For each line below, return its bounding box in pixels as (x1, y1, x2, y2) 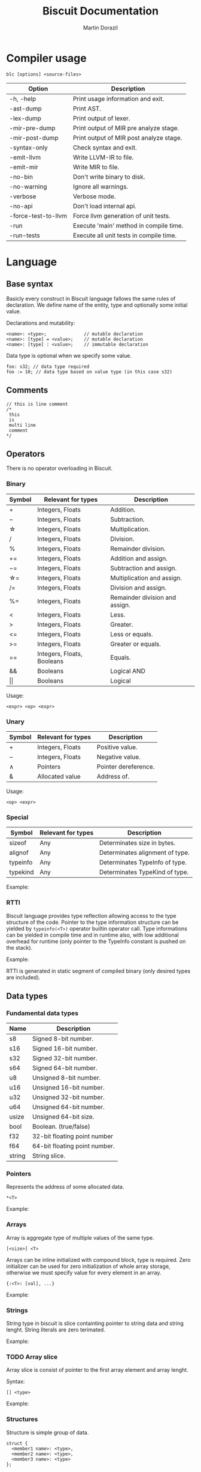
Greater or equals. (110, 639, 162, 648)
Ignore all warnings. (72, 182, 129, 190)
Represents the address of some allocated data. (6, 1183, 124, 1190)
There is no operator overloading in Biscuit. (6, 465, 112, 472)
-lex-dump (9, 114, 42, 122)
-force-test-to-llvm (9, 211, 68, 220)
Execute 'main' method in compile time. (72, 221, 184, 229)
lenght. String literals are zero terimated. (6, 1326, 106, 1333)
